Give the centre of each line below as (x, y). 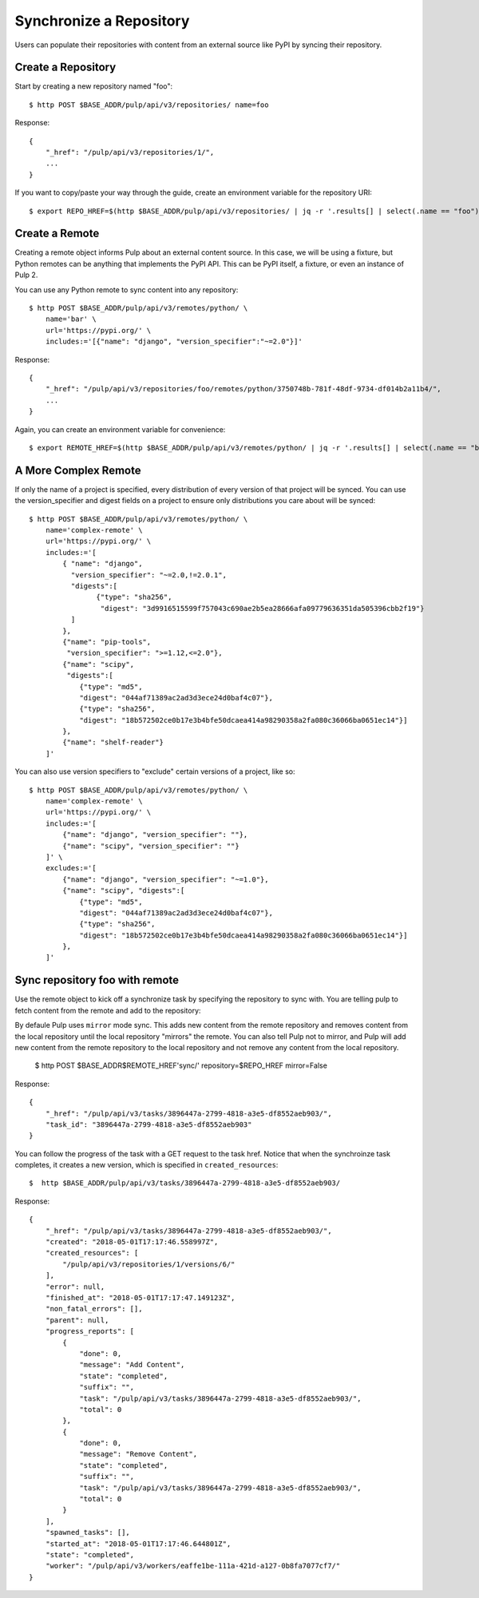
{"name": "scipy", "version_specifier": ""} (151, 846)
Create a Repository (65, 67)
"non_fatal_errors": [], (94, 1309)
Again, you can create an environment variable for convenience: (120, 429)
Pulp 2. (26, 275)
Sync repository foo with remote (97, 980)
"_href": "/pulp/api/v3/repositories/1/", (130, 153)
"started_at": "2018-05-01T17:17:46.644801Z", (138, 1544)
